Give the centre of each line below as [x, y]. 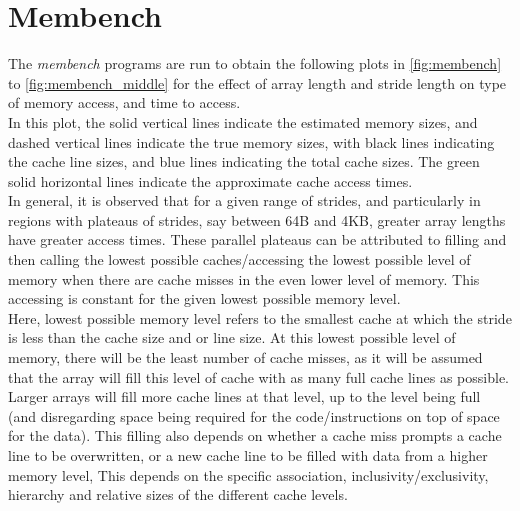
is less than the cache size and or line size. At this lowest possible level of [232, 337]
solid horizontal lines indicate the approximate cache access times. [210, 180]
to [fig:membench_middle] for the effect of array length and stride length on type [257, 82]
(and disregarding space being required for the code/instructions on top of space [254, 415]
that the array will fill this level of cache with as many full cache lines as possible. [259, 376]
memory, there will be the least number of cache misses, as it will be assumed [245, 357]
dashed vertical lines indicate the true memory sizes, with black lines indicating [251, 141]
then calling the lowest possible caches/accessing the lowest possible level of [239, 259]
